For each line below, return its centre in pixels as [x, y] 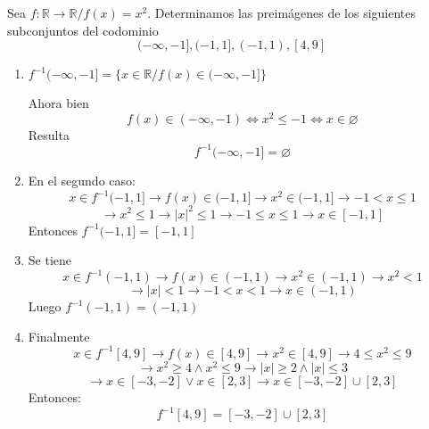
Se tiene [50, 260]
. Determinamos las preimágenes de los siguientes [282, 12]
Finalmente [59, 336]
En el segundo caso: [82, 180]
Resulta [49, 134]
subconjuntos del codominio [83, 30]
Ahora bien [58, 103]
